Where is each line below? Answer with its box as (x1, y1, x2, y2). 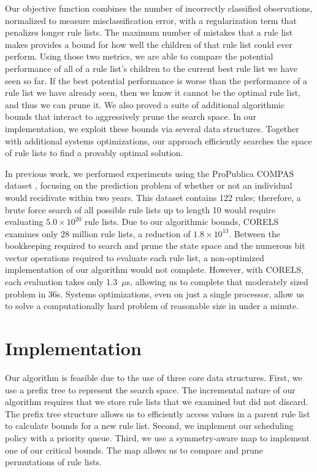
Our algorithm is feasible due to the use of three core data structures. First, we (5, 371, 302, 383)
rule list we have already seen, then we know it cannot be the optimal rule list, (5, 86, 301, 99)
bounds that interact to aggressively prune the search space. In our (5, 110, 257, 123)
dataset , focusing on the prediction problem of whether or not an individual (5, 179, 292, 192)
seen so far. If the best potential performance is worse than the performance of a (5, 74, 307, 87)
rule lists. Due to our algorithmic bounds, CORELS (85, 215, 279, 228)
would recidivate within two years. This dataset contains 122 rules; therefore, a (5, 191, 301, 203)
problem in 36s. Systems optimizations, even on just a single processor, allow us (5, 287, 305, 300)
